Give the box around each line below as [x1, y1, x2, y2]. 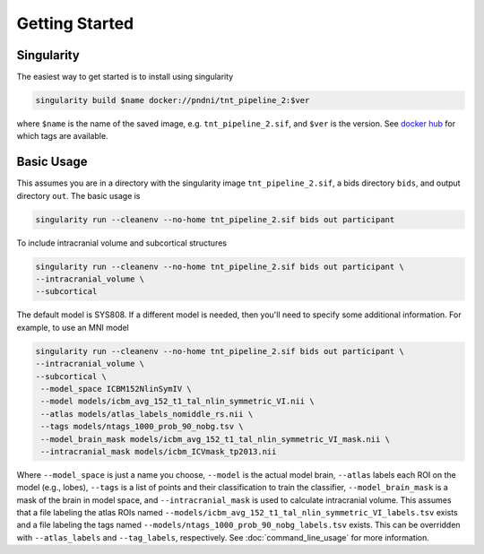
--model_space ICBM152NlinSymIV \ [40, 384, 192, 394]
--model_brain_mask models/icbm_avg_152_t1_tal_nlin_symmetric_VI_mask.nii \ [40, 434, 390, 444]
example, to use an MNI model [16, 322, 129, 333]
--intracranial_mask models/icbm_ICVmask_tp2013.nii [40, 446, 277, 456]
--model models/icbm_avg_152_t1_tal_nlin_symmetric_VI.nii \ [40, 396, 315, 407]
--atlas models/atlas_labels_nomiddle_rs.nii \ [40, 409, 254, 419]
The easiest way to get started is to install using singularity [16, 72, 234, 82]
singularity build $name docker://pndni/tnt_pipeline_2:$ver [35, 95, 310, 106]
